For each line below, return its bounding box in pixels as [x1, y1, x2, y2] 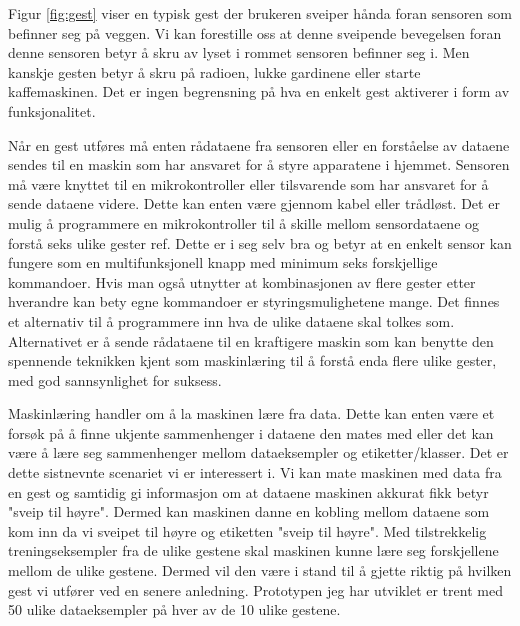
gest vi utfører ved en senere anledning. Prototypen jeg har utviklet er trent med [8, 579, 503, 600]
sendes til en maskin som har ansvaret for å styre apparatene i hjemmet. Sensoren [8, 154, 510, 175]
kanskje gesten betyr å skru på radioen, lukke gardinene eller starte [8, 61, 421, 82]
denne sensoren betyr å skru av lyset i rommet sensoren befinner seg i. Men [8, 42, 470, 63]
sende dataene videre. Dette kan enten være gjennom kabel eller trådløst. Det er [8, 193, 500, 214]
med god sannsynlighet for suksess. [8, 369, 222, 390]
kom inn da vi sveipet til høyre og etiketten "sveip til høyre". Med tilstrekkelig [8, 520, 487, 541]
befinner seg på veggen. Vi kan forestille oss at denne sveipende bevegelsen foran [8, 22, 502, 43]
